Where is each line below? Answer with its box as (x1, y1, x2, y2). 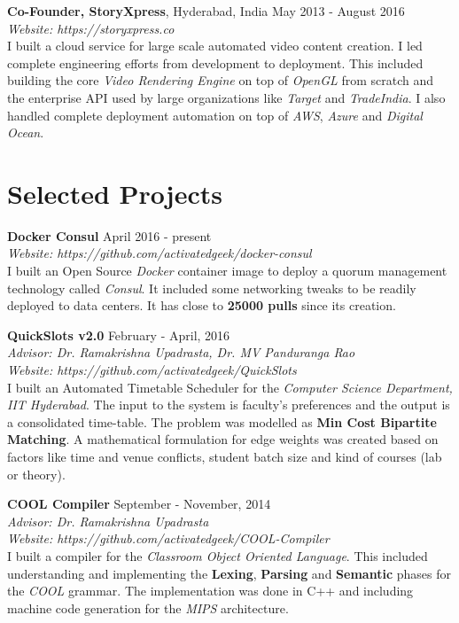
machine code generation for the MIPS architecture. (7, 598, 289, 617)
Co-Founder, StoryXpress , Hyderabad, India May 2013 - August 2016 (7, 2, 405, 19)
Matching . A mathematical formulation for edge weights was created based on (7, 430, 439, 448)
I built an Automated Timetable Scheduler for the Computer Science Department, (7, 378, 453, 396)
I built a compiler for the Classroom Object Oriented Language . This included (7, 546, 428, 565)
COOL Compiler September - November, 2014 (7, 495, 271, 513)
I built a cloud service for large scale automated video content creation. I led (7, 36, 423, 55)
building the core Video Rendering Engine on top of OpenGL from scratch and (7, 71, 434, 90)
